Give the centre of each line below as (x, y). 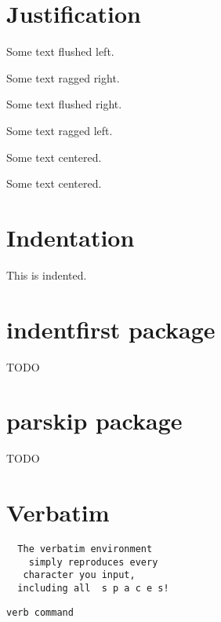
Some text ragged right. (63, 77)
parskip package (94, 421)
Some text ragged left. (60, 130)
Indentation (71, 237)
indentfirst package (111, 329)
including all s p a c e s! (93, 588)
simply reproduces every (93, 562)
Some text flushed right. (64, 104)
